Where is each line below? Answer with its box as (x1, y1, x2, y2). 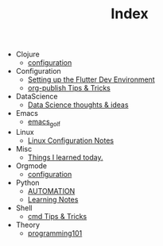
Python (15, 178, 40, 187)
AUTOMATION (27, 186, 76, 195)
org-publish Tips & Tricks (27, 83, 111, 93)
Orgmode (15, 160, 48, 171)
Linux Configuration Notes (27, 136, 114, 145)
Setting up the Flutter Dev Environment (27, 75, 155, 84)
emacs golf (27, 117, 61, 128)
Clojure (15, 49, 40, 60)
